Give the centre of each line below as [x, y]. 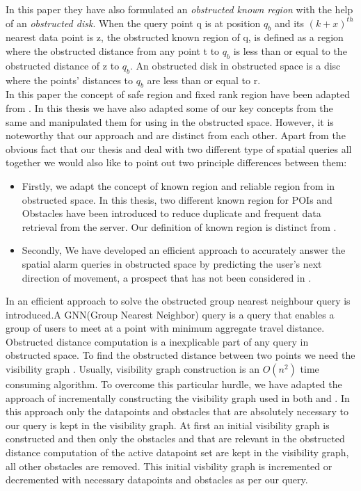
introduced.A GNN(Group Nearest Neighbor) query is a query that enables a [170, 314]
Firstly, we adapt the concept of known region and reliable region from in [178, 185]
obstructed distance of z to [63, 65]
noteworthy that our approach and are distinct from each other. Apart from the [176, 135]
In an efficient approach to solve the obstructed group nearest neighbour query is [178, 301]
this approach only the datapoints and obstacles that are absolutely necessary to [177, 411]
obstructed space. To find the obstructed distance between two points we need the [180, 355]
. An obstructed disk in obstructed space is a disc [235, 65]
